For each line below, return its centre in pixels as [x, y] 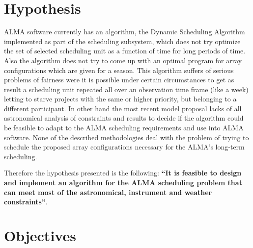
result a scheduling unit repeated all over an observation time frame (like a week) [126, 89]
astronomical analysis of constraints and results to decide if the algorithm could [124, 118]
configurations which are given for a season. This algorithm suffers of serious [119, 70]
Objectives [40, 235]
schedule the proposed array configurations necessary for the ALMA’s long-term [124, 147]
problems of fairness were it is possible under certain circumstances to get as [119, 80]
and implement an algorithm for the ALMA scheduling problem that [123, 183]
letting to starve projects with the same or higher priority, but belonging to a [120, 99]
